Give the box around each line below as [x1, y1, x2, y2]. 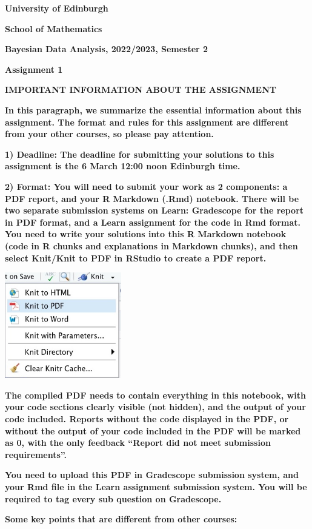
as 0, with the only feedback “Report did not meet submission [5, 436, 271, 449]
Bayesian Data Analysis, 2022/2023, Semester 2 [5, 42, 208, 55]
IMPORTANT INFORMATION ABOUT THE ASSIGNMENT [5, 83, 276, 96]
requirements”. [5, 448, 67, 460]
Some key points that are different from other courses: [5, 513, 237, 525]
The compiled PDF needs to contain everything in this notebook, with [5, 388, 306, 401]
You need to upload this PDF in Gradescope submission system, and [5, 468, 299, 481]
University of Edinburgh [5, 2, 108, 14]
